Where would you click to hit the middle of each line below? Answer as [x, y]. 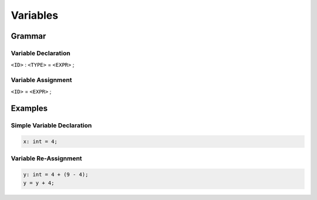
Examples [29, 109]
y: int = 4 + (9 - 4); [56, 175]
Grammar [28, 36]
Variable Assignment [41, 80]
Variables [35, 15]
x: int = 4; [41, 142]
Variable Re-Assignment [46, 158]
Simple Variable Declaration [51, 126]
